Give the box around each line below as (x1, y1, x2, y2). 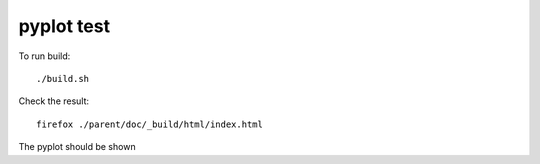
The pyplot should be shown (18, 141, 136, 153)
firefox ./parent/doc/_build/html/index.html (36, 118, 264, 130)
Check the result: (18, 95, 90, 107)
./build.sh (36, 73, 90, 84)
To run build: (18, 50, 71, 62)
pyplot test (18, 15, 110, 37)
